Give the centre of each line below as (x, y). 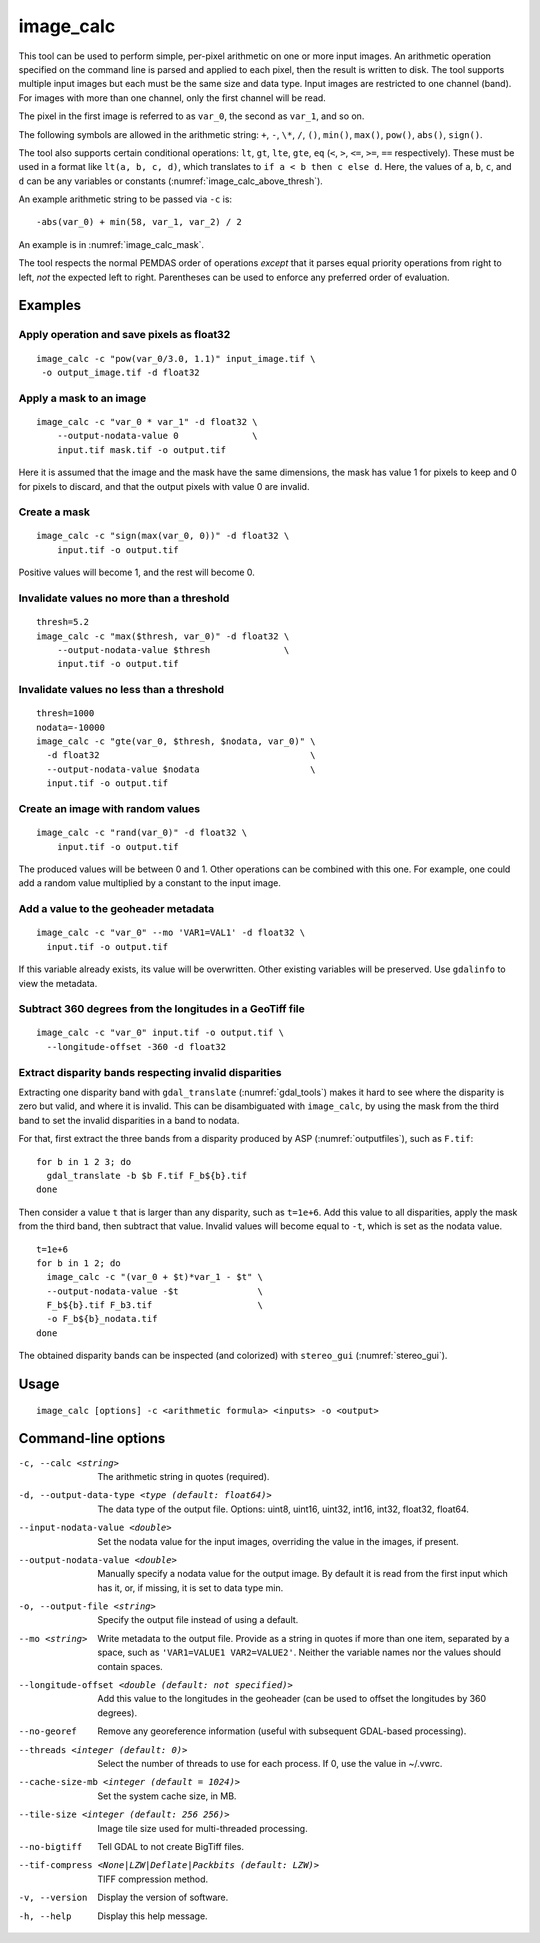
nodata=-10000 (70, 727)
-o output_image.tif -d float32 (120, 372)
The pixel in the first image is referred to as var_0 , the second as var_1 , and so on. (191, 116)
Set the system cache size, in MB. (167, 1796)
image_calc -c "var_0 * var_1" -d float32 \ (147, 421)
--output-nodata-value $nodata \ (181, 769)
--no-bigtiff (50, 1846)
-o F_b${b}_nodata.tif (102, 1319)
